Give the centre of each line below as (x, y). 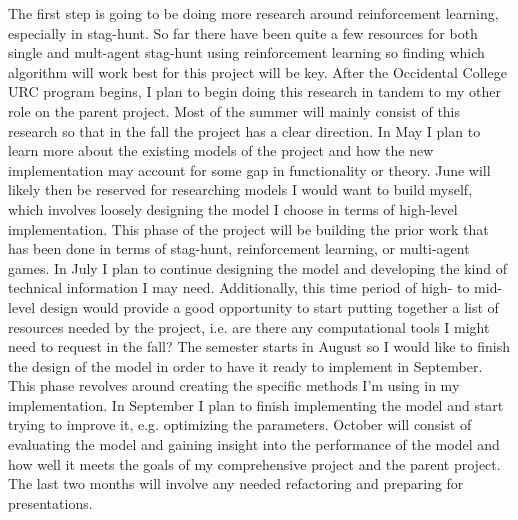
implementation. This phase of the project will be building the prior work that (248, 228)
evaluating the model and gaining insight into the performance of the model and (254, 444)
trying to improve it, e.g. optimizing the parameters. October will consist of (240, 424)
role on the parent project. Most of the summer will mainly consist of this (234, 110)
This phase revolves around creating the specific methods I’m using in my (234, 385)
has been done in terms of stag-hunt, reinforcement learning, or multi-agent (239, 248)
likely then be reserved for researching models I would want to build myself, (240, 189)
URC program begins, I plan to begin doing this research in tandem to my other (254, 91)
